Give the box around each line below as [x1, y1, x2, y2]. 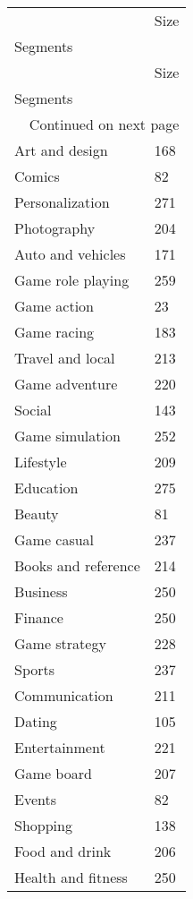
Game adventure [14, 373, 118, 394]
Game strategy [14, 633, 106, 654]
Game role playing [14, 270, 130, 290]
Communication [14, 685, 113, 706]
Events [14, 789, 56, 809]
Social [14, 399, 52, 420]
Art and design [14, 140, 108, 160]
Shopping [14, 815, 72, 835]
